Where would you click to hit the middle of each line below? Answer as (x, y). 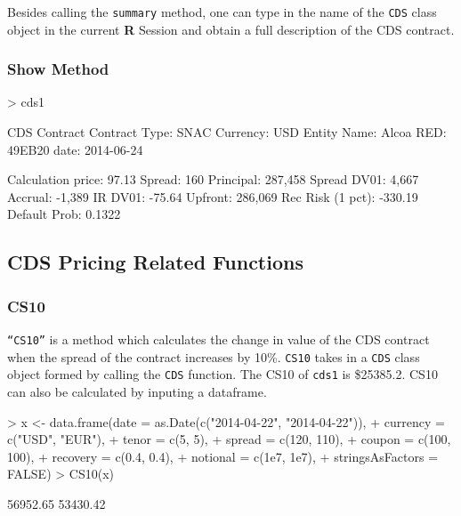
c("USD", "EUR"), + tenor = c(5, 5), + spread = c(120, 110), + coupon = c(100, (229, 439)
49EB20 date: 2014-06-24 (75, 149)
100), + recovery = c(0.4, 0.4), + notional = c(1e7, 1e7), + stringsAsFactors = (223, 456)
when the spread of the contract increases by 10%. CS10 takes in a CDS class (214, 356)
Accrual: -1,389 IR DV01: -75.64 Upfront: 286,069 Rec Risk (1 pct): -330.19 (213, 196)
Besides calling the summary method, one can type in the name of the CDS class (222, 12)
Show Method (58, 69)
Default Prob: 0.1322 (64, 214)
